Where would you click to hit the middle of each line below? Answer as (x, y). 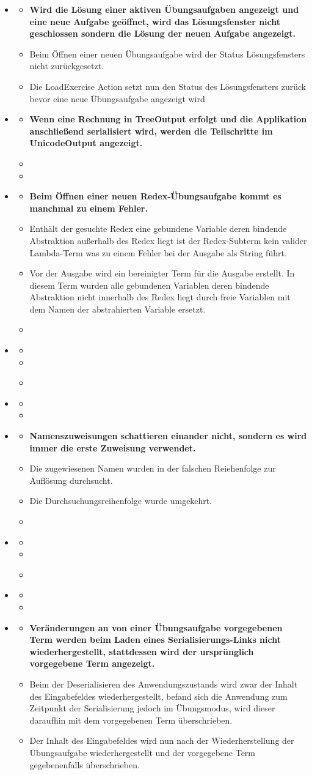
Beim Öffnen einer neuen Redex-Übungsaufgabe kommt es (155, 196)
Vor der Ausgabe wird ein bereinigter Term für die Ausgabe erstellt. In (162, 273)
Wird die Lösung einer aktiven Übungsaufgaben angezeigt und (164, 9)
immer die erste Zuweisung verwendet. (113, 447)
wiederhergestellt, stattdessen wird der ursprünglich (142, 651)
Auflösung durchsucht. (71, 480)
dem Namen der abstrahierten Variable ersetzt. (118, 309)
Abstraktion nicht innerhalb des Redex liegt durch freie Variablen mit (160, 297)
